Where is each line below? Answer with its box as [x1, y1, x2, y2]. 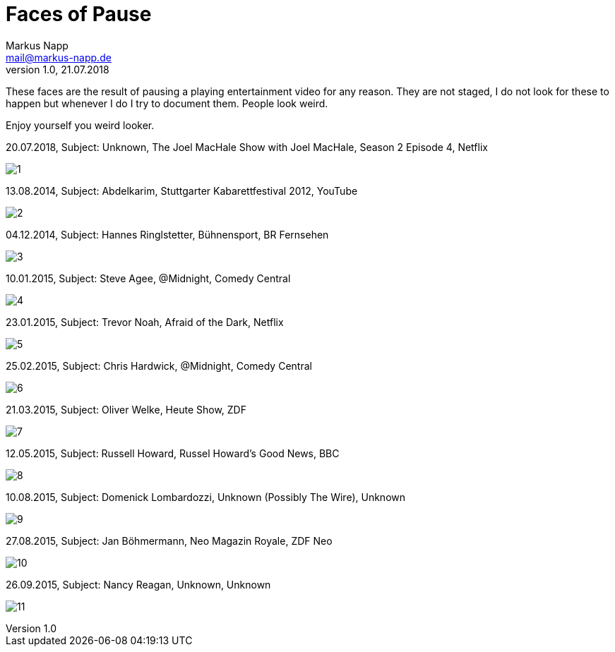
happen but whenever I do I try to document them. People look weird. [6, 97, 328, 109]
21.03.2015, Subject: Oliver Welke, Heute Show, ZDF [6, 403, 246, 416]
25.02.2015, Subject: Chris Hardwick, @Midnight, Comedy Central [6, 359, 312, 372]
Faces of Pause [6, 2, 152, 26]
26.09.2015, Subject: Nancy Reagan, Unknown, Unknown [6, 578, 271, 591]
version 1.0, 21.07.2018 [6, 63, 109, 76]
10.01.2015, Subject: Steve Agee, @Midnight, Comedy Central [6, 272, 291, 284]
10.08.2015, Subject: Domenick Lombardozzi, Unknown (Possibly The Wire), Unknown [6, 490, 405, 503]
